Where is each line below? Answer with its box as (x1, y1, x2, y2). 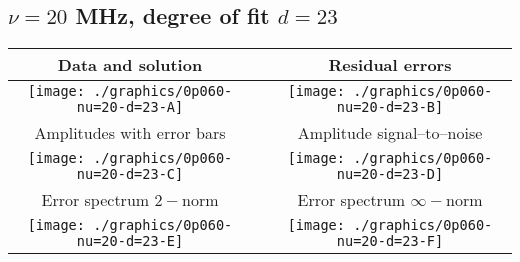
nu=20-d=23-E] (76, 233, 184, 250)
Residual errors (328, 53, 452, 77)
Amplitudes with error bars (34, 121, 226, 145)
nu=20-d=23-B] (336, 99, 444, 116)
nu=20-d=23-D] (336, 166, 444, 183)
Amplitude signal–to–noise (297, 121, 483, 145)
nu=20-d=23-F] (336, 233, 444, 250)
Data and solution (57, 53, 203, 77)
